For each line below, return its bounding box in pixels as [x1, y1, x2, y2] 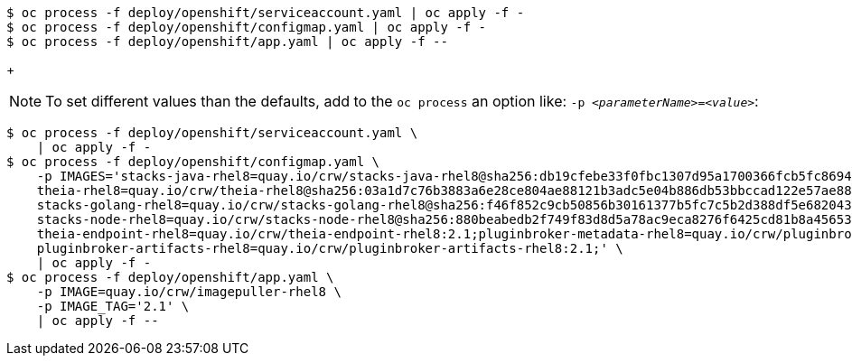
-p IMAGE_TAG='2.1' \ [36, 299, 190, 313]
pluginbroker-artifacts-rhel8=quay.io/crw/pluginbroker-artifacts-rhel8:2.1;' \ [36, 241, 623, 256]
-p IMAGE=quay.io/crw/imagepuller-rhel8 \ [36, 284, 342, 299]
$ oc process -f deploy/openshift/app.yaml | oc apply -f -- [6, 34, 448, 49]
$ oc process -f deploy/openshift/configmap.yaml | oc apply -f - [6, 20, 487, 34]
